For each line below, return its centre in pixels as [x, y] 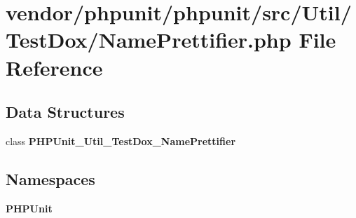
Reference [54, 67]
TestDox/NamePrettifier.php [149, 40]
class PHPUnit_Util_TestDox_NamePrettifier [121, 141]
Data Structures [65, 112]
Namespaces [50, 178]
